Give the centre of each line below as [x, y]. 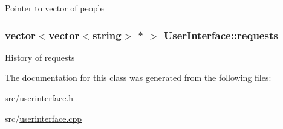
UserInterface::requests [221, 35]
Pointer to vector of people [54, 8]
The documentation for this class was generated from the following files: [138, 77]
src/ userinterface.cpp [44, 118]
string [107, 35]
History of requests [40, 57]
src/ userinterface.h [39, 98]
